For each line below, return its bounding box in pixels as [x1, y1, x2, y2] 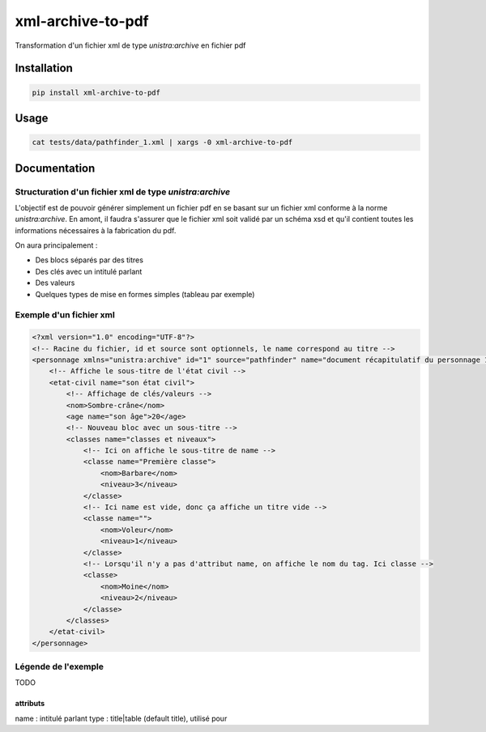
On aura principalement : [15, 240, 98, 250]
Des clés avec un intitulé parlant [35, 266, 143, 276]
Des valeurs [35, 278, 75, 287]
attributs [15, 699, 45, 709]
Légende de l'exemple [15, 661, 104, 672]
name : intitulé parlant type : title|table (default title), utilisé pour [15, 713, 228, 723]
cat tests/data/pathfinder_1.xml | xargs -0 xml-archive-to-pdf [32, 138, 293, 147]
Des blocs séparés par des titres [35, 255, 143, 265]
